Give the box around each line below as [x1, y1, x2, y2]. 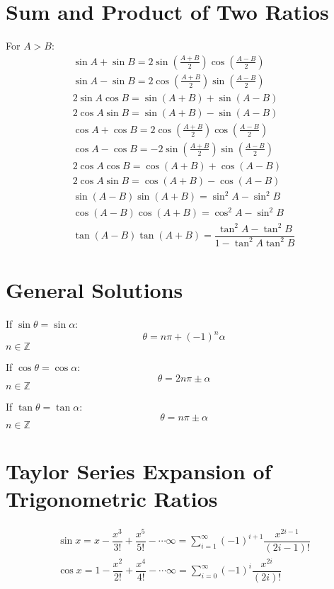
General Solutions [6, 275, 183, 304]
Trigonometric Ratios [6, 484, 218, 513]
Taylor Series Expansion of [6, 456, 272, 485]
